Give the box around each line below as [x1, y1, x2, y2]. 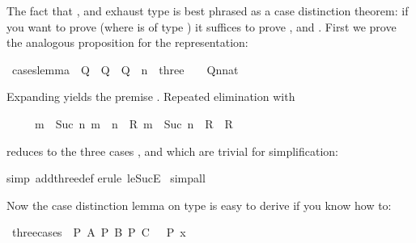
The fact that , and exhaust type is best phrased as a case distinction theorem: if [6, 2, 409, 19]
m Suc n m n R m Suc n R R [34, 115, 233, 132]
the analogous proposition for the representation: [6, 34, 248, 51]
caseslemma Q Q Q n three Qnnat [11, 61, 239, 78]
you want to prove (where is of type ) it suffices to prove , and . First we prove [6, 18, 397, 35]
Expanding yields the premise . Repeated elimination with [6, 88, 295, 105]
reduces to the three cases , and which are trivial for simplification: [6, 142, 338, 159]
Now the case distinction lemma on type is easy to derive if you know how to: [6, 196, 392, 213]
